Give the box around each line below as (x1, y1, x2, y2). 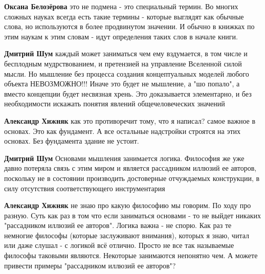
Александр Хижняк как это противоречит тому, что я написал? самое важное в (4, 115, 256, 126)
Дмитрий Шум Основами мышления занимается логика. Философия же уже (4, 152, 245, 163)
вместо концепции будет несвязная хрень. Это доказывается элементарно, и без (4, 88, 252, 99)
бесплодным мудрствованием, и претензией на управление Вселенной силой (4, 58, 242, 68)
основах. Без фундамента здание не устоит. (4, 135, 139, 146)
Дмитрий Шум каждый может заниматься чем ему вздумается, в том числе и (4, 48, 248, 59)
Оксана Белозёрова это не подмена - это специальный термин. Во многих (4, 1, 238, 11)
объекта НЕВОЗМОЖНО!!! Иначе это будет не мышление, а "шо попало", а (4, 78, 240, 89)
